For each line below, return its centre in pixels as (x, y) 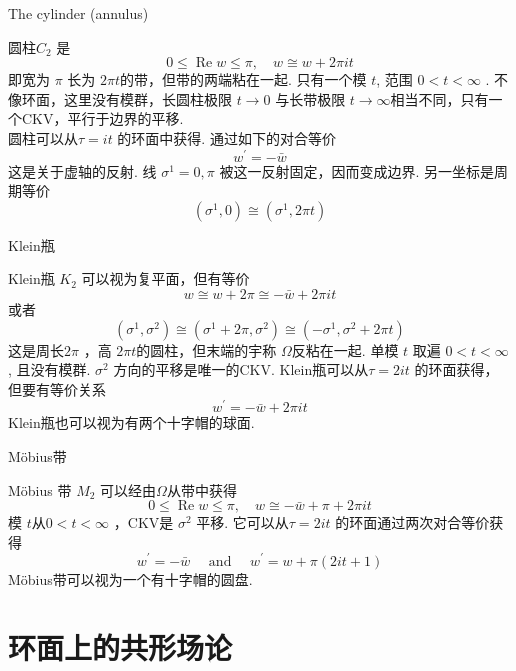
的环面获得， (456, 369)
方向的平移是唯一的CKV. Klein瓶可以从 (241, 369)
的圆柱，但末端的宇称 (206, 349)
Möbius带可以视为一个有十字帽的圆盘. (130, 578)
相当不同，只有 (439, 98)
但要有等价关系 (57, 388)
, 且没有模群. (49, 369)
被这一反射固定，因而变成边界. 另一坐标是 (356, 170)
